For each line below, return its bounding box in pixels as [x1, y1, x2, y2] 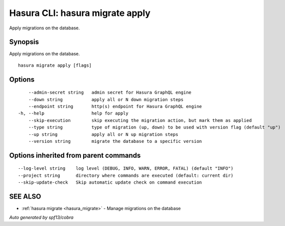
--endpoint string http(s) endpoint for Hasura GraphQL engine [28, 104, 202, 110]
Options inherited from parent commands [9, 151, 141, 159]
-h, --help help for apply [18, 111, 129, 116]
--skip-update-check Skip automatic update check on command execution [18, 180, 202, 185]
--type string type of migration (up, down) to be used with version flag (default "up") [28, 124, 281, 130]
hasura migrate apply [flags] [18, 62, 92, 68]
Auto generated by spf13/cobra [9, 215, 74, 221]
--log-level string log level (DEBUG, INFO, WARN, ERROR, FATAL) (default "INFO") [18, 166, 234, 171]
